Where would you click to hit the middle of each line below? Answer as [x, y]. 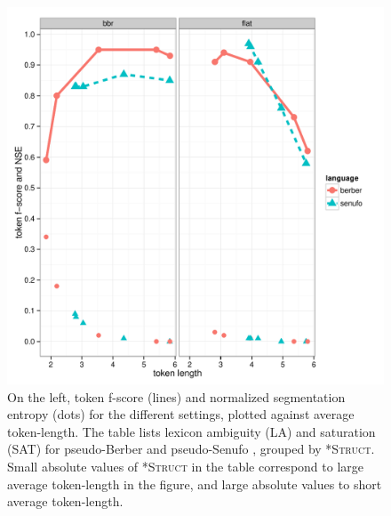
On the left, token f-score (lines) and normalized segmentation [176, 396]
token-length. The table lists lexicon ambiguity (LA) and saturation [192, 431]
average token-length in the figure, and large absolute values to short [195, 484]
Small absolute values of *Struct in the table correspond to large [186, 466]
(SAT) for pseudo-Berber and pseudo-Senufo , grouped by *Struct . [191, 449]
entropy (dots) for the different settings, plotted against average [181, 414]
